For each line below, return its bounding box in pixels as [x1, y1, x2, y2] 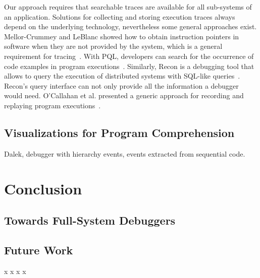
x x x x [4, 265, 26, 276]
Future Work [4, 242, 73, 257]
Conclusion [4, 178, 82, 198]
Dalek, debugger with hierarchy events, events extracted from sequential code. [4, 148, 245, 159]
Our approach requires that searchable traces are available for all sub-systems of [4, 2, 252, 12]
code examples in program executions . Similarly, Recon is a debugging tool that [4, 60, 254, 71]
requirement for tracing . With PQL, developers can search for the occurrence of [4, 50, 254, 61]
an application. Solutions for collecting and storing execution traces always [4, 11, 235, 22]
